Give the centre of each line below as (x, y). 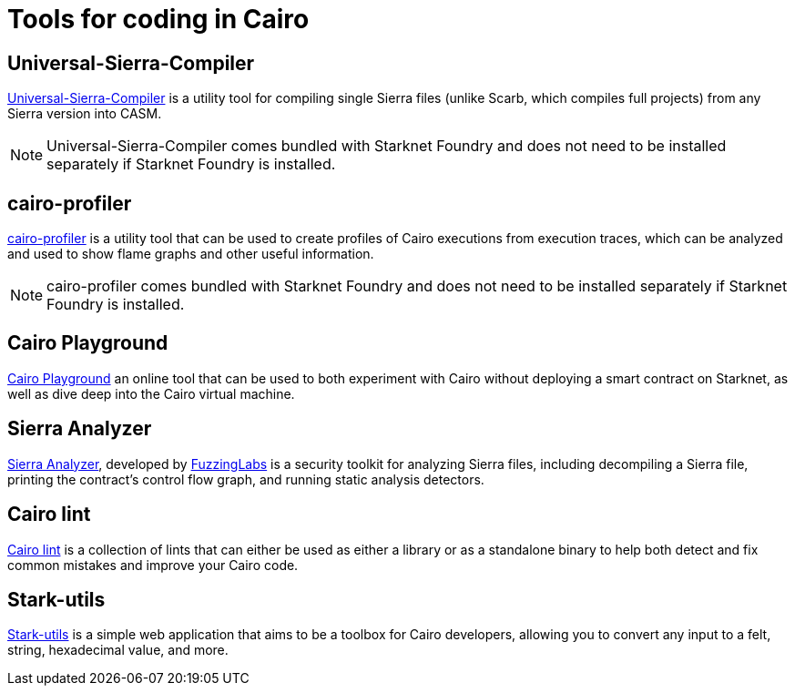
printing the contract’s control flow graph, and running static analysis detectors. (246, 479)
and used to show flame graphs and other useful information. (191, 254)
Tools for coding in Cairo (158, 19)
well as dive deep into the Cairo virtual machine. (151, 393)
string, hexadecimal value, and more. (118, 650)
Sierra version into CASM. (85, 114)
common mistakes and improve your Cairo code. (153, 565)
